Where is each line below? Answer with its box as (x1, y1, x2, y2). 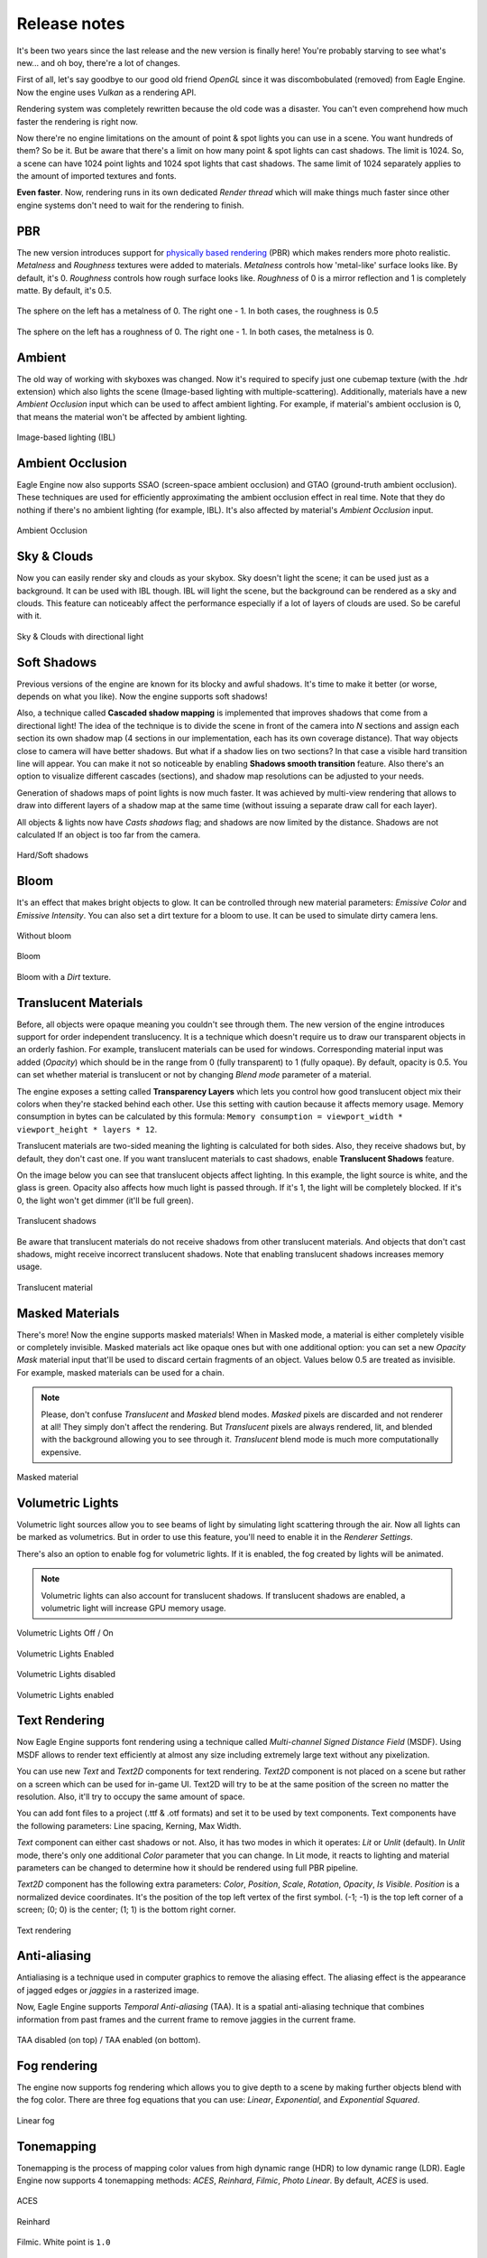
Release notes (16, 14, 125, 33)
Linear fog (16, 2114, 55, 2126)
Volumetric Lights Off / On (16, 1628, 115, 1638)
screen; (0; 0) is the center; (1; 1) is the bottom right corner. (16, 1904, 236, 1915)
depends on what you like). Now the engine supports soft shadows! (16, 691, 268, 702)
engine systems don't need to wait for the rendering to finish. (16, 200, 244, 210)
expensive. (41, 1446, 82, 1458)
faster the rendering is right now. (16, 116, 139, 126)
